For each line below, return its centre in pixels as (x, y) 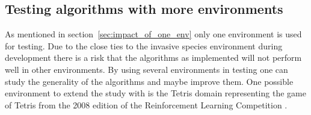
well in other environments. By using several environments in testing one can (146, 69)
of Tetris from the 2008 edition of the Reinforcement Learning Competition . (146, 104)
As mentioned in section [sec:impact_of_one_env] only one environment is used (153, 34)
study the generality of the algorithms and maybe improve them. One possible (149, 81)
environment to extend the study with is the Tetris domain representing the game (155, 93)
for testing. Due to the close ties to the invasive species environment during (144, 45)
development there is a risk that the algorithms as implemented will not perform (153, 57)
